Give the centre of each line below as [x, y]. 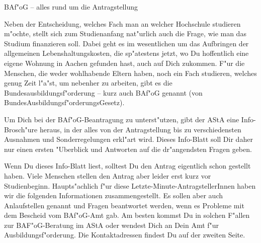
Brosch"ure [21, 129]
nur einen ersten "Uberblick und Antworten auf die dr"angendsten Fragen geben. [128, 149]
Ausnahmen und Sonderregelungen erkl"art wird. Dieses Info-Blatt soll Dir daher [128, 139]
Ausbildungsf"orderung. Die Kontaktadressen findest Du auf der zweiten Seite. [125, 235]
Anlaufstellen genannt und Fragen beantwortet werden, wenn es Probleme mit [124, 205]
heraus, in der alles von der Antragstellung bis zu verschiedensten [140, 129]
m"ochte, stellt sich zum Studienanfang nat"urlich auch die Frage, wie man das [125, 33]
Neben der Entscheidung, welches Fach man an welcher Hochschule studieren [122, 23]
